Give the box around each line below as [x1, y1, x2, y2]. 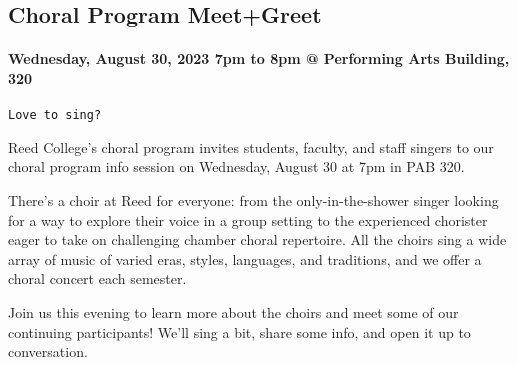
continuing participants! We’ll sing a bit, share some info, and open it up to [8, 321, 471, 342]
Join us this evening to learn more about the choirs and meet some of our [8, 301, 459, 322]
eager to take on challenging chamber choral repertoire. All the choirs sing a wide [8, 229, 507, 250]
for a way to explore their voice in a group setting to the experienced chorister [8, 209, 488, 230]
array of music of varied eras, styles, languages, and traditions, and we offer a [8, 248, 482, 269]
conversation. [8, 341, 88, 362]
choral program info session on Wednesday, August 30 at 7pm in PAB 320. [8, 156, 465, 177]
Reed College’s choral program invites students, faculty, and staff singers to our [8, 136, 494, 157]
